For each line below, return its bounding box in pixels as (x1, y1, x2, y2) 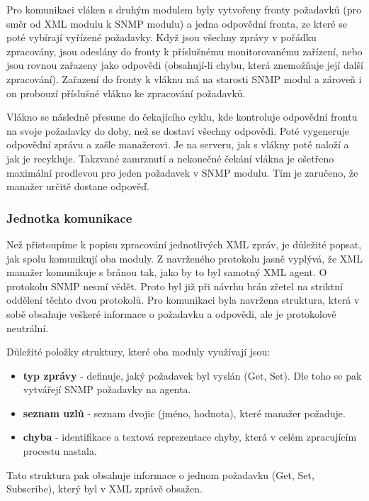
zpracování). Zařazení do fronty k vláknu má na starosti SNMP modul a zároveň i (6, 71, 362, 86)
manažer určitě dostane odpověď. (6, 179, 149, 194)
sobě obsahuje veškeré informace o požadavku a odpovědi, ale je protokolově (6, 306, 336, 321)
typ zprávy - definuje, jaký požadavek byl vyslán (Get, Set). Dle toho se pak (23, 368, 362, 382)
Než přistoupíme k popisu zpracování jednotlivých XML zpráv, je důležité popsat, (6, 236, 362, 251)
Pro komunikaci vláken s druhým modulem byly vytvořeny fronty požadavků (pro (6, 2, 362, 16)
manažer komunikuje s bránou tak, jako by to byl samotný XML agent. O (6, 265, 327, 280)
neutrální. (6, 320, 49, 335)
